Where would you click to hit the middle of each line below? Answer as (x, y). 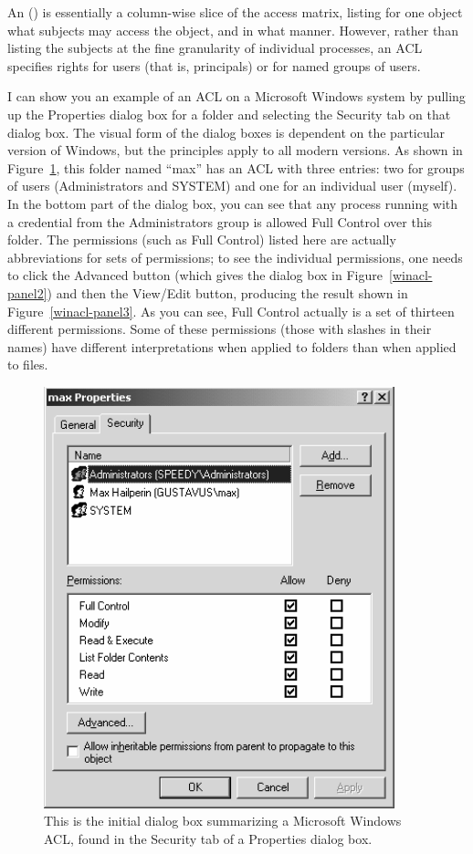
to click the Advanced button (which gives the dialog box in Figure (195, 275)
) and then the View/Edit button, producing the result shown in (227, 292)
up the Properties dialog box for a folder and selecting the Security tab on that (229, 114)
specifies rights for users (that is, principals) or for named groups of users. (214, 65)
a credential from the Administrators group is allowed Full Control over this (220, 221)
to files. (28, 365)
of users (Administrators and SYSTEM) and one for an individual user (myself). (232, 186)
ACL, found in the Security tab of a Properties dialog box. (208, 839)
